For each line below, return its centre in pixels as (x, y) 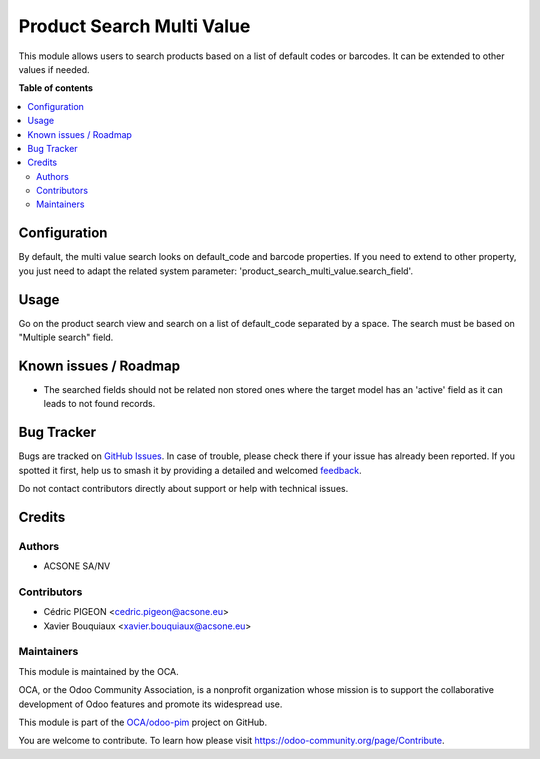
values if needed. (54, 69)
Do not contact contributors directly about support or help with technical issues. (183, 489)
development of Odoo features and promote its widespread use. (150, 704)
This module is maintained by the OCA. (98, 671)
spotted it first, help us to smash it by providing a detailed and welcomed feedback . (190, 470)
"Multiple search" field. (66, 337)
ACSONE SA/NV (77, 566)
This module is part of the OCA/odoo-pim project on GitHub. (143, 722)
